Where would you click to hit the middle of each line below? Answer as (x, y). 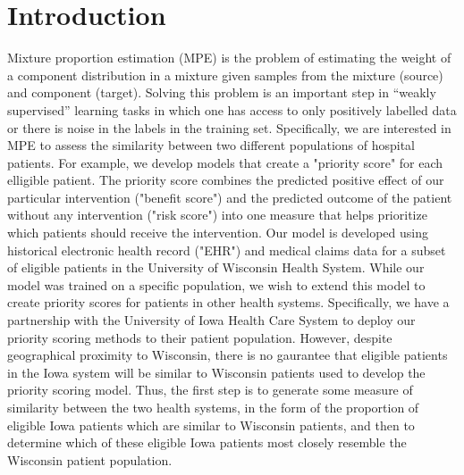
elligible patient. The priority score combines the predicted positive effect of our (226, 180)
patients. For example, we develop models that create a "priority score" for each (225, 162)
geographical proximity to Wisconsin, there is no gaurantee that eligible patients (228, 355)
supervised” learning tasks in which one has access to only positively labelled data (232, 109)
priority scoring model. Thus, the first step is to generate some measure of (210, 390)
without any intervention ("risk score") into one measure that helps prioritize (217, 215)
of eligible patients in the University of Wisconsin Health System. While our (216, 267)
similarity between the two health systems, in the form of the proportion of (213, 407)
